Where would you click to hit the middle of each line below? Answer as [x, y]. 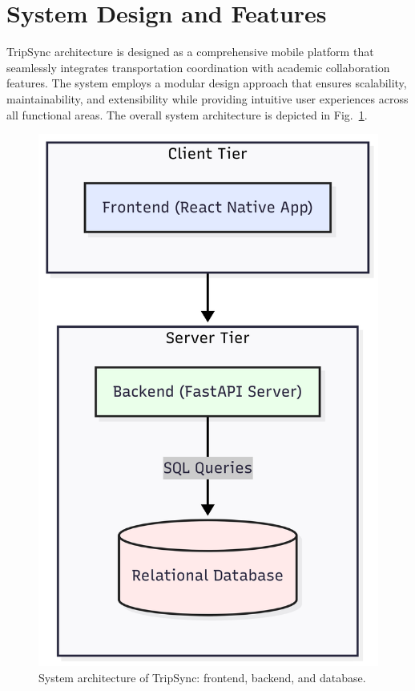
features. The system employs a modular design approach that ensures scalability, [207, 83]
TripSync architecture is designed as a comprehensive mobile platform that [190, 52]
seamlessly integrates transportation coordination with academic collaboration [198, 67]
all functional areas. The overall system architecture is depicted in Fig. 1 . [187, 114]
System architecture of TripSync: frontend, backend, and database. [202, 677]
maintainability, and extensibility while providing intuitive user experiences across [207, 98]
